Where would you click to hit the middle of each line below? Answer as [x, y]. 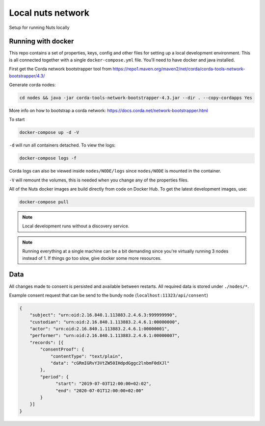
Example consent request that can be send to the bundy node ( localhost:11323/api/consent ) [109, 295]
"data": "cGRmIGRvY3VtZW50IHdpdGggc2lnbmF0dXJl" [110, 363]
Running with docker [41, 41]
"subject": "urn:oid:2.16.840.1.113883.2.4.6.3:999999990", [104, 315]
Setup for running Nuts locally [39, 27]
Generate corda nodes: [32, 85]
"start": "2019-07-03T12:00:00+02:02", [104, 384]
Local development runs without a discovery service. [76, 226]
